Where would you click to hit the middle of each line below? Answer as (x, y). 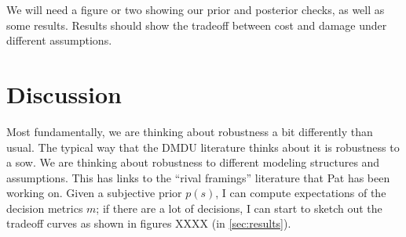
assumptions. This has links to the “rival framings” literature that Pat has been (198, 177)
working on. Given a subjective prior (94, 193)
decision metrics (45, 208)
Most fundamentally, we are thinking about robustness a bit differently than (190, 131)
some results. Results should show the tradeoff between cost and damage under (197, 25)
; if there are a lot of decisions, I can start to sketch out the (239, 208)
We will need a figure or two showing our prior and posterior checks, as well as (196, 9)
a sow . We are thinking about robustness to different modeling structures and (193, 162)
